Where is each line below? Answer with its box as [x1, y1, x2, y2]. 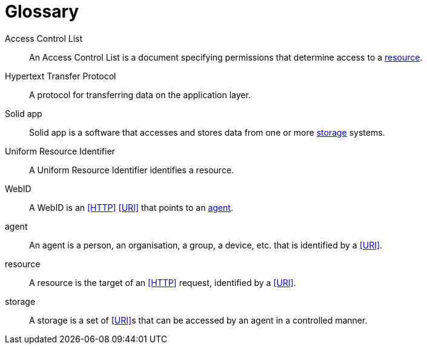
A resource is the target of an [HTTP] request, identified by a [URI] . [29, 277, 296, 288]
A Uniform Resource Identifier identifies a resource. [29, 164, 234, 175]
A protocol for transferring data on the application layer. [29, 89, 251, 100]
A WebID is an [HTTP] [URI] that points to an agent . [29, 202, 233, 213]
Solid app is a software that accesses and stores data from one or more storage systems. [29, 127, 385, 138]
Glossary [5, 1, 79, 22]
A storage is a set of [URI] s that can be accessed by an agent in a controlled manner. [29, 314, 368, 325]
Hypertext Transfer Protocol [5, 70, 116, 81]
